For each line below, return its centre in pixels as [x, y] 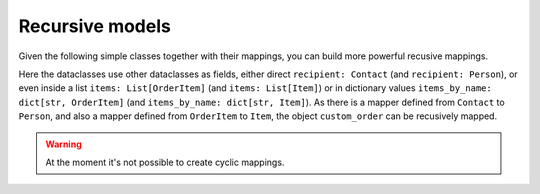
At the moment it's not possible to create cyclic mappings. [165, 162]
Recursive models [95, 26]
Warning [63, 144]
